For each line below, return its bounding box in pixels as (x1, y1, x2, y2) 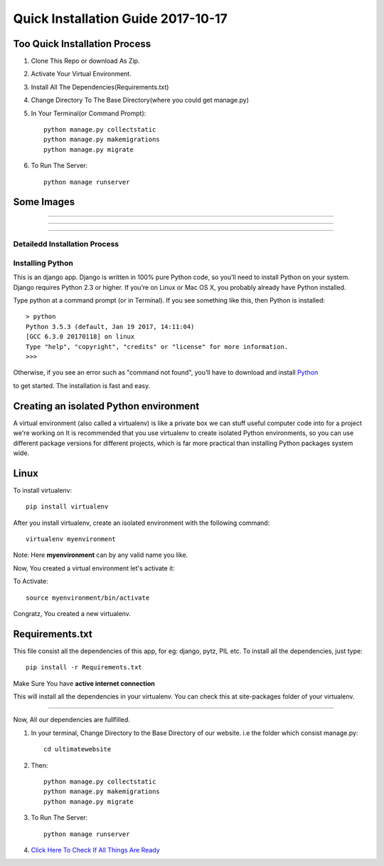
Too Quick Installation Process (13, 38, 151, 50)
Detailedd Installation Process (13, 239, 119, 249)
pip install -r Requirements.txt (26, 663, 142, 672)
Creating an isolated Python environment (13, 400, 200, 412)
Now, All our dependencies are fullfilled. (13, 716, 131, 724)
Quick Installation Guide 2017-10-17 (13, 11, 228, 26)
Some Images (13, 196, 75, 208)
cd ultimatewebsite (43, 745, 112, 753)
